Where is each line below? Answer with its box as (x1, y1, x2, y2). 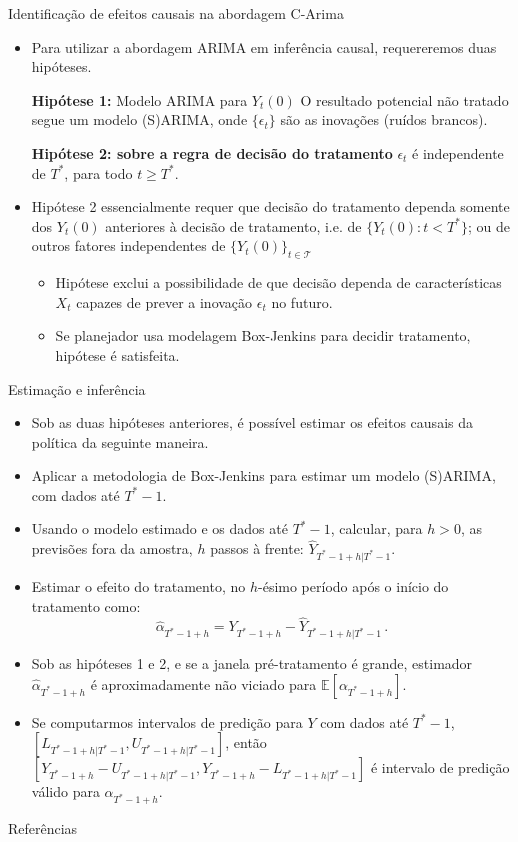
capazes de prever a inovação (76, 291, 253, 312)
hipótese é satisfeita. (55, 344, 180, 365)
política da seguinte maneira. (31, 431, 209, 452)
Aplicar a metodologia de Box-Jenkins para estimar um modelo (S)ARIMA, (31, 465, 496, 486)
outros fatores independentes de (31, 235, 226, 256)
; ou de (467, 215, 510, 236)
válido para (31, 781, 100, 802)
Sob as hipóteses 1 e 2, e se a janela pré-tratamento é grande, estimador (31, 653, 473, 674)
